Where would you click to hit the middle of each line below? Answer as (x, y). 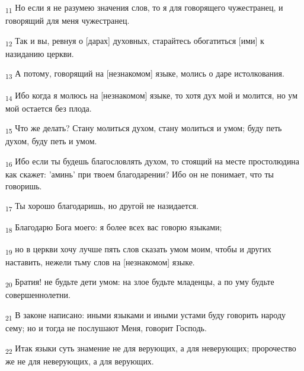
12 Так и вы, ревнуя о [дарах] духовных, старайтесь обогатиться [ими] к (135, 41)
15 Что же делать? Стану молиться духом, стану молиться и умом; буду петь (144, 129)
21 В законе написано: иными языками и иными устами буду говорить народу (146, 315)
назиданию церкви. (40, 53)
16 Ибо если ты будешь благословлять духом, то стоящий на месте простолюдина (153, 162)
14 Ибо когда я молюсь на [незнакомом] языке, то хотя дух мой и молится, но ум (151, 96)
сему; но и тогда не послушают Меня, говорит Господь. (106, 328)
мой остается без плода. (49, 108)
